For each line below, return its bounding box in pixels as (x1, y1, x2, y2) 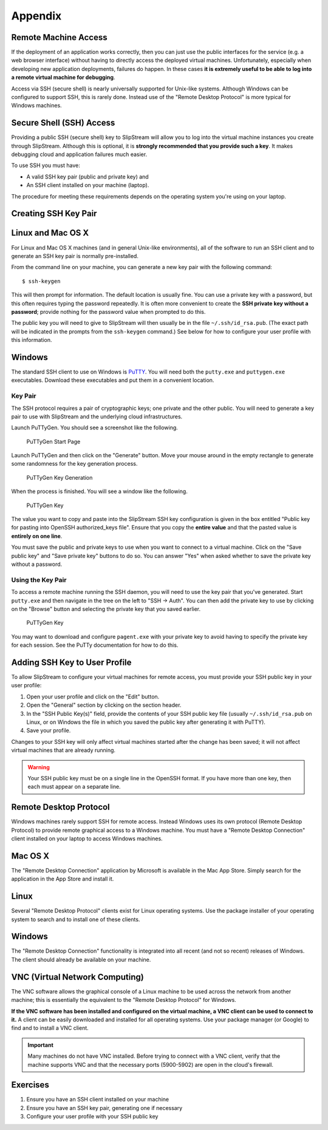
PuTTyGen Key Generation (26, 474, 93, 481)
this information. (11, 336, 52, 344)
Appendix (11, 9, 62, 22)
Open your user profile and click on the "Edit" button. (26, 693, 160, 700)
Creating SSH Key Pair (11, 208, 97, 219)
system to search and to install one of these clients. (11, 916, 140, 923)
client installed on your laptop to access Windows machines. (11, 835, 163, 842)
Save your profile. (26, 727, 71, 734)
